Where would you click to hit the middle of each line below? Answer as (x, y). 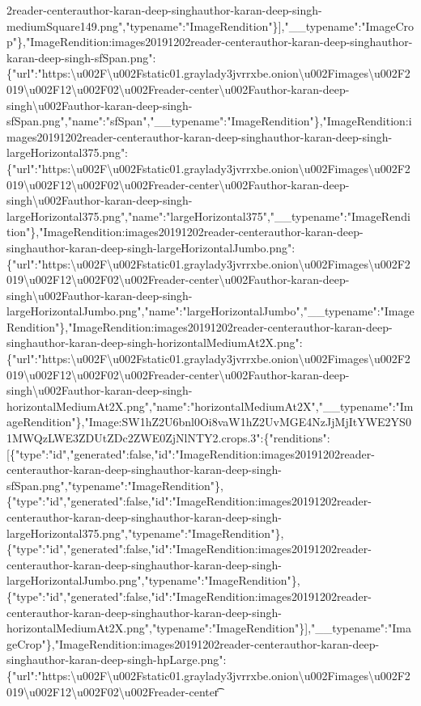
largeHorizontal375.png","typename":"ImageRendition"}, (145, 533)
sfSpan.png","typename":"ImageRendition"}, (115, 485)
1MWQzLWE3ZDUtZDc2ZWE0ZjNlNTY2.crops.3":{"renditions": (168, 438)
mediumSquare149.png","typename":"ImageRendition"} (142, 25)
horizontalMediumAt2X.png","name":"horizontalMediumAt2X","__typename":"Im (210, 406)
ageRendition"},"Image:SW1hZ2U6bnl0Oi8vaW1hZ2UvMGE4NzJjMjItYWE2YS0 (209, 422)
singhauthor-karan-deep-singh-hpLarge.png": (117, 659)
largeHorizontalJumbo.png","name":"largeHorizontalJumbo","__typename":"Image (210, 311)
